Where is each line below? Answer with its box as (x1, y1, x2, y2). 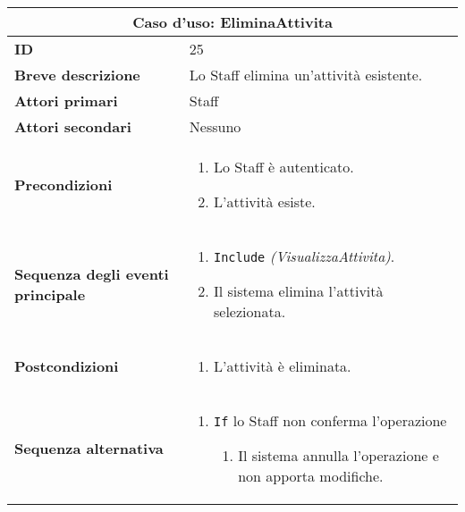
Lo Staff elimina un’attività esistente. (189, 64, 423, 85)
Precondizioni (14, 173, 113, 195)
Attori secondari (14, 116, 131, 137)
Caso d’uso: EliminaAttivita (132, 12, 333, 32)
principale (14, 283, 86, 305)
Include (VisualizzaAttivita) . (214, 246, 395, 266)
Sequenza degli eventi (14, 263, 169, 284)
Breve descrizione (14, 64, 140, 85)
